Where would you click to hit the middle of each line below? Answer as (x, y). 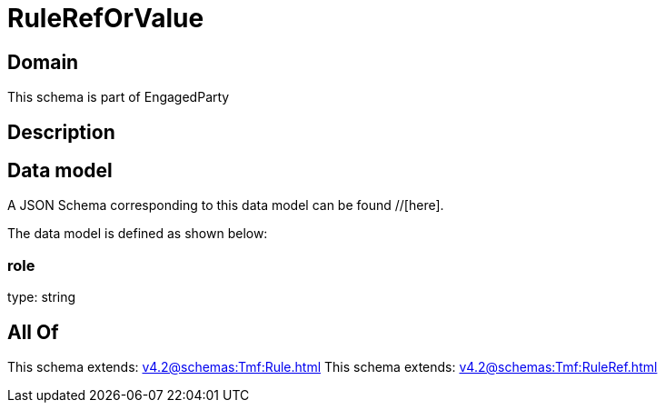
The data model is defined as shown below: (138, 234)
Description (61, 132)
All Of (33, 332)
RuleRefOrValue (106, 18)
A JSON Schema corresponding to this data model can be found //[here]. (226, 205)
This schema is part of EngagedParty (119, 97)
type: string (42, 297)
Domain (43, 62)
